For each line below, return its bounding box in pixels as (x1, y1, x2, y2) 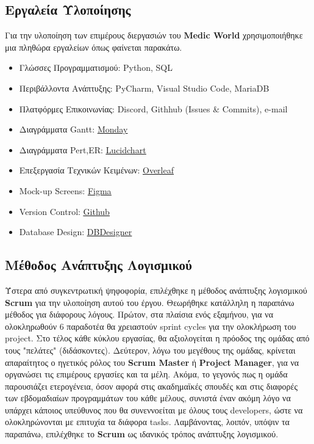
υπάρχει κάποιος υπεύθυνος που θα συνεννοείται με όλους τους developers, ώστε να (5, 403, 303, 416)
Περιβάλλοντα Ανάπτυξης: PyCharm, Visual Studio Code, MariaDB (19, 81, 269, 94)
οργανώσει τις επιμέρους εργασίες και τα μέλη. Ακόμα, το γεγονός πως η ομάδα (5, 368, 288, 380)
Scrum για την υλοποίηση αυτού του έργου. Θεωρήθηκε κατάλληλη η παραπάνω (5, 296, 294, 308)
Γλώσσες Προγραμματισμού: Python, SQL (19, 61, 173, 74)
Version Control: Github (19, 205, 110, 217)
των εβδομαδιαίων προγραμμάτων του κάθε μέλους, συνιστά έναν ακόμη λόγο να (5, 391, 291, 404)
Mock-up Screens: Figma (19, 184, 112, 197)
